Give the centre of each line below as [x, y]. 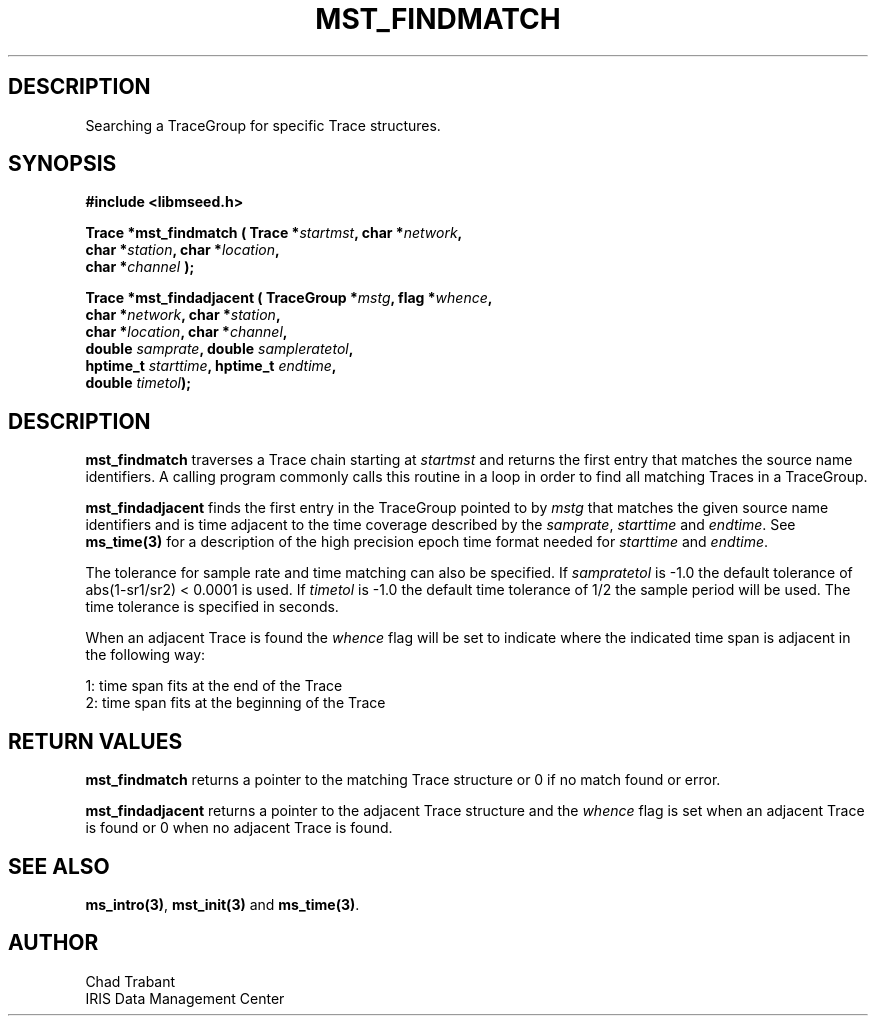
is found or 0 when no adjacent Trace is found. [239, 828]
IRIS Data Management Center [185, 998]
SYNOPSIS [62, 164]
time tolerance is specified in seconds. [212, 607]
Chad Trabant [130, 981]
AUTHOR [53, 943]
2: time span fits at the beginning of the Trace [235, 703]
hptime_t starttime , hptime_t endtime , [211, 366]
